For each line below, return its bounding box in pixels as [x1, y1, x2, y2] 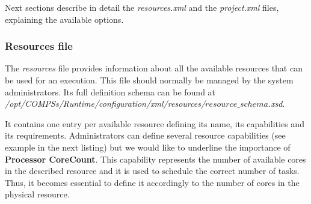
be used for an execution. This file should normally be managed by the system [5, 74, 294, 86]
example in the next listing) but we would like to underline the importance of [5, 140, 291, 153]
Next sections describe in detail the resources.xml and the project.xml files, [5, 1, 279, 13]
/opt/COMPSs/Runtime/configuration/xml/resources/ [5, 97, 206, 110]
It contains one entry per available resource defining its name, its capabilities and [5, 117, 304, 130]
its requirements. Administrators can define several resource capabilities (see [5, 129, 286, 142]
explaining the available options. [5, 13, 124, 25]
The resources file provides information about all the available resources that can [5, 62, 303, 74]
